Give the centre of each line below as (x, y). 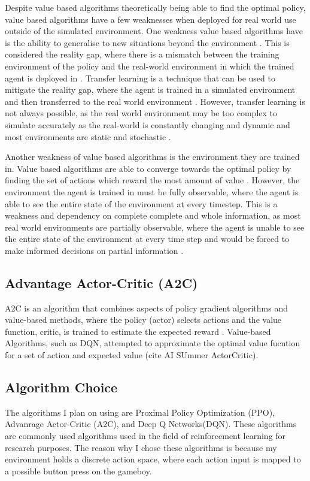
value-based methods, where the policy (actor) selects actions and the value (143, 320)
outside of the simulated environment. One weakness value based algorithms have (154, 31)
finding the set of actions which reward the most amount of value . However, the (152, 180)
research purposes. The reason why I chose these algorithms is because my (141, 447)
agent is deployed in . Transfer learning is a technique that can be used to (140, 78)
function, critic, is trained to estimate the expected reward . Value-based (138, 331)
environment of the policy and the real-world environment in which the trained (150, 66)
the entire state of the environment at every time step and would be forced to (147, 239)
